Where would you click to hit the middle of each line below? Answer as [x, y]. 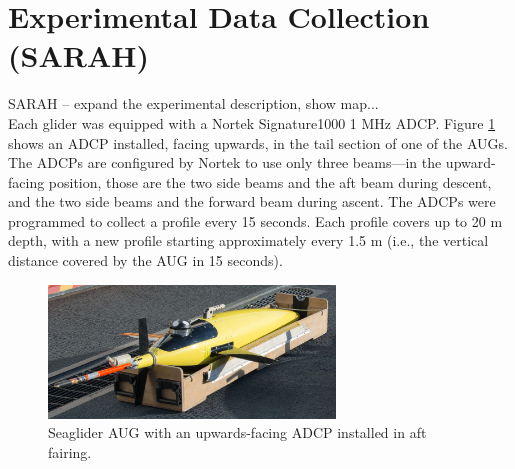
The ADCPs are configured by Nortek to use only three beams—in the [225, 162]
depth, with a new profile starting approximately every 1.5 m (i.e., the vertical [248, 240]
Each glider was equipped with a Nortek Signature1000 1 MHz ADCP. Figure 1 [252, 122]
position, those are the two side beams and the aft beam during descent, [270, 181]
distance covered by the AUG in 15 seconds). [145, 260]
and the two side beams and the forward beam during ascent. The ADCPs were [252, 201]
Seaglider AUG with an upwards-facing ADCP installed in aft [237, 432]
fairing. [70, 452]
